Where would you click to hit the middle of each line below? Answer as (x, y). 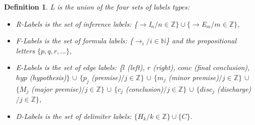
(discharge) (234, 88)
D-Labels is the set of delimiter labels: (74, 116)
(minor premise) (193, 77)
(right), (164, 67)
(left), (136, 67)
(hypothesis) (48, 77)
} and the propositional (201, 41)
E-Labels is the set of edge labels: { (69, 67)
